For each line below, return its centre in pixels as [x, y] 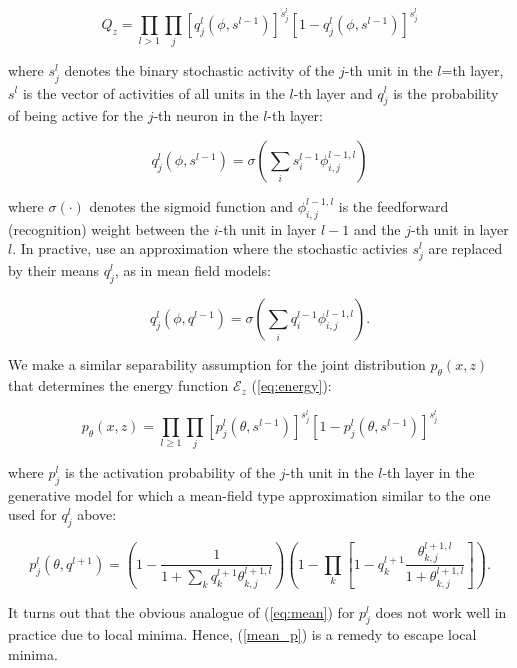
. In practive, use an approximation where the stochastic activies [210, 248]
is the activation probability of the [170, 472]
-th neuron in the [206, 115]
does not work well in [441, 611]
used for [32, 514]
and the [377, 228]
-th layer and [333, 92]
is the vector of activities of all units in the [153, 92]
